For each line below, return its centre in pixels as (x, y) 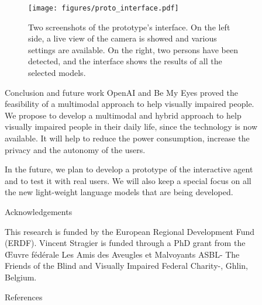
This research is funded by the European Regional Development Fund (130, 231)
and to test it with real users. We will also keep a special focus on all (128, 180)
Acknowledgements (39, 211)
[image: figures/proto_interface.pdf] (104, 8)
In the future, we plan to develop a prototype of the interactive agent (129, 169)
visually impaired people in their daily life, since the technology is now (131, 126)
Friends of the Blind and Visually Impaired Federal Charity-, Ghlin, (127, 266)
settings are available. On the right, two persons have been (133, 49)
